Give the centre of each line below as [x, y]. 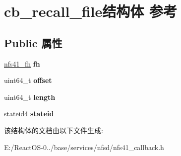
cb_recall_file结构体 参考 [91, 11]
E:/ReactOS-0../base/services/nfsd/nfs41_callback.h [84, 147]
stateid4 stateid [29, 114]
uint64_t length [30, 97]
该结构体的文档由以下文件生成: [54, 130]
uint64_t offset [28, 80]
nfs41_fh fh [22, 63]
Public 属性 [33, 42]
